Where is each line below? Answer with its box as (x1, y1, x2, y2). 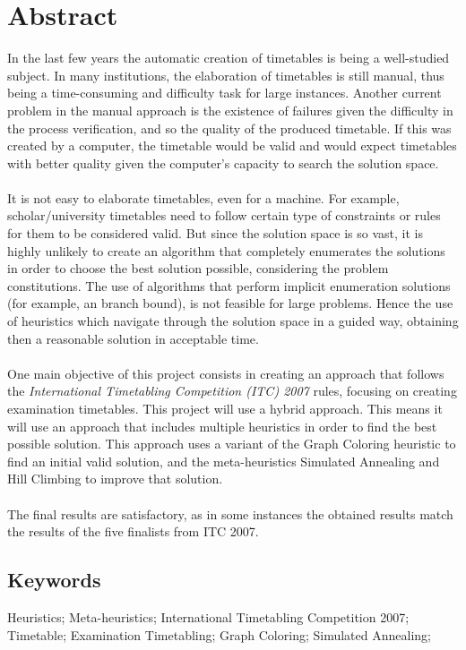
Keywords (7, 566, 101, 594)
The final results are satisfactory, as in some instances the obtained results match (7, 504, 453, 523)
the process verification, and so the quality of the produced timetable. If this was (7, 118, 452, 137)
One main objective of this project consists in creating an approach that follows (7, 363, 444, 382)
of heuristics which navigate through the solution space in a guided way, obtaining (7, 312, 459, 330)
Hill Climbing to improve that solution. (7, 469, 223, 488)
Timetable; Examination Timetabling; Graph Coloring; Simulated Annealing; (7, 625, 431, 644)
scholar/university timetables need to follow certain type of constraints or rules (7, 206, 441, 225)
